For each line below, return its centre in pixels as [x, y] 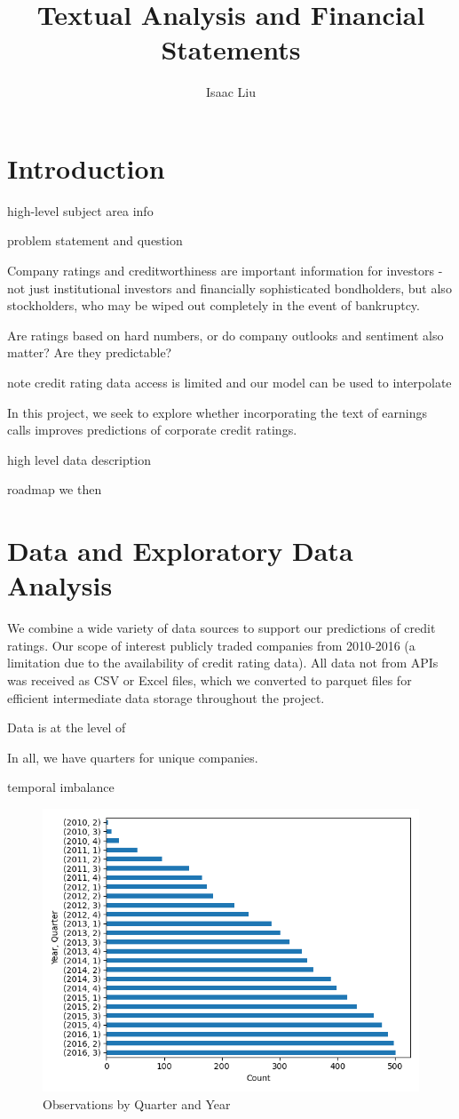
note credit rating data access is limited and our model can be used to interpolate [229, 382]
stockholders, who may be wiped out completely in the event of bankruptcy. [214, 305]
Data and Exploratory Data [180, 551]
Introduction [86, 168]
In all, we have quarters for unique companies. [133, 757]
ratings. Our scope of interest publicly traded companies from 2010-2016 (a [211, 645]
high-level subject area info [80, 210]
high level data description [79, 459]
